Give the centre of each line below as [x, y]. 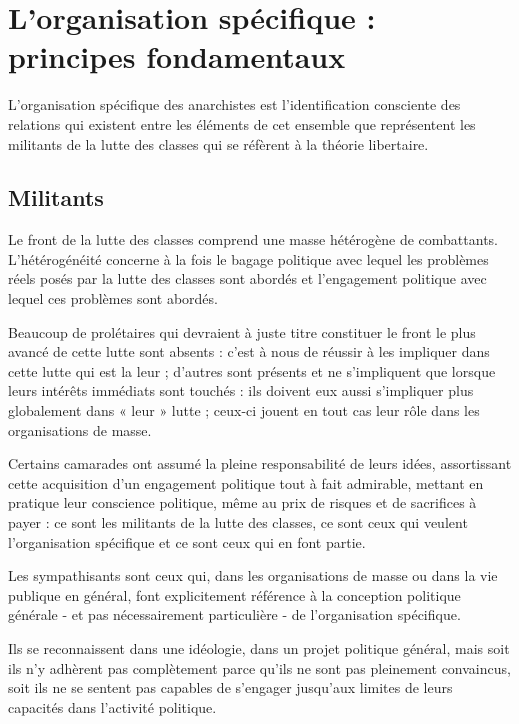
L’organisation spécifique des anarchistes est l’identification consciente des [234, 104]
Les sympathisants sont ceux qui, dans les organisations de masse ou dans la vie [253, 575]
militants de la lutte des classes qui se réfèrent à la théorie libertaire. [218, 143]
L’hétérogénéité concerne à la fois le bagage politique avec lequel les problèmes [248, 258]
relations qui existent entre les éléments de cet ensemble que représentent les [242, 123]
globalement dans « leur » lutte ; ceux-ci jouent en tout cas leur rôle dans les [244, 410]
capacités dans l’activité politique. [112, 706]
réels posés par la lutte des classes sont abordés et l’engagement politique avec [247, 278]
